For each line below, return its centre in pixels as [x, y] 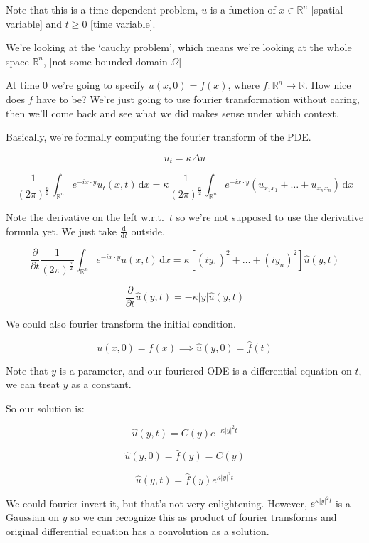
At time [23, 85]
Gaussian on [32, 517]
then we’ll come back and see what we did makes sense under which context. [172, 113]
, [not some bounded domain [106, 61]
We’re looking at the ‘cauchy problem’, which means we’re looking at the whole [179, 47]
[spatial [327, 9]
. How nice [328, 85]
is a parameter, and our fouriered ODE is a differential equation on [205, 370]
